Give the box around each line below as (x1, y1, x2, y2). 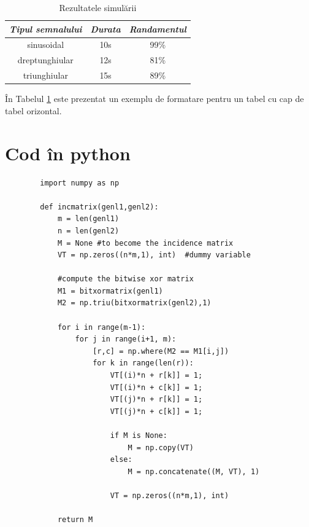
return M (57, 515, 93, 525)
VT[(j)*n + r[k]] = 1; (110, 395, 203, 404)
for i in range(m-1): (57, 322, 146, 332)
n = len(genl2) (57, 226, 120, 235)
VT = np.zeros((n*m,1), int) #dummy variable (57, 251, 251, 260)
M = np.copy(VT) (128, 443, 194, 452)
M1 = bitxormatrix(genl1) (57, 286, 163, 295)
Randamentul (129, 22, 186, 35)
